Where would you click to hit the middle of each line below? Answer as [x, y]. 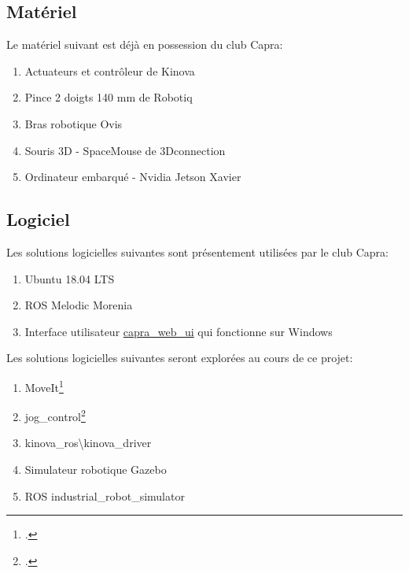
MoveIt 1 [44, 386]
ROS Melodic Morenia [79, 305]
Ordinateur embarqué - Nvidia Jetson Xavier [133, 177]
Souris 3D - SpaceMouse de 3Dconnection [125, 150]
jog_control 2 [55, 415]
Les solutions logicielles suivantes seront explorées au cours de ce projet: [180, 358]
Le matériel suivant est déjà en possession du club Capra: [145, 44]
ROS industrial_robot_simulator [105, 495]
